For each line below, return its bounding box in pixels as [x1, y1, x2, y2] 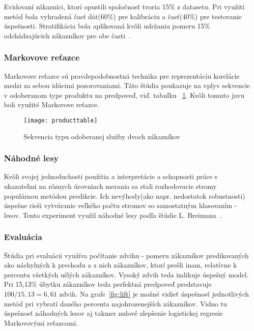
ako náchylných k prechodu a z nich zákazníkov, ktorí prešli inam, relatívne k [4, 260, 237, 270]
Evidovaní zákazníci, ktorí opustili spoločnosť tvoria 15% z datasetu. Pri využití [4, 1, 245, 11]
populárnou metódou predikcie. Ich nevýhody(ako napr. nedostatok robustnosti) [4, 190, 245, 201]
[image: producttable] [24, 117, 98, 124]
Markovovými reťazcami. [4, 317, 78, 328]
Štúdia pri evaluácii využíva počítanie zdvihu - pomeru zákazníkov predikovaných [4, 250, 249, 260]
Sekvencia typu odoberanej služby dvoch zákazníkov [24, 131, 180, 141]
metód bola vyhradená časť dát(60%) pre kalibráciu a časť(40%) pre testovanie [4, 11, 242, 21]
